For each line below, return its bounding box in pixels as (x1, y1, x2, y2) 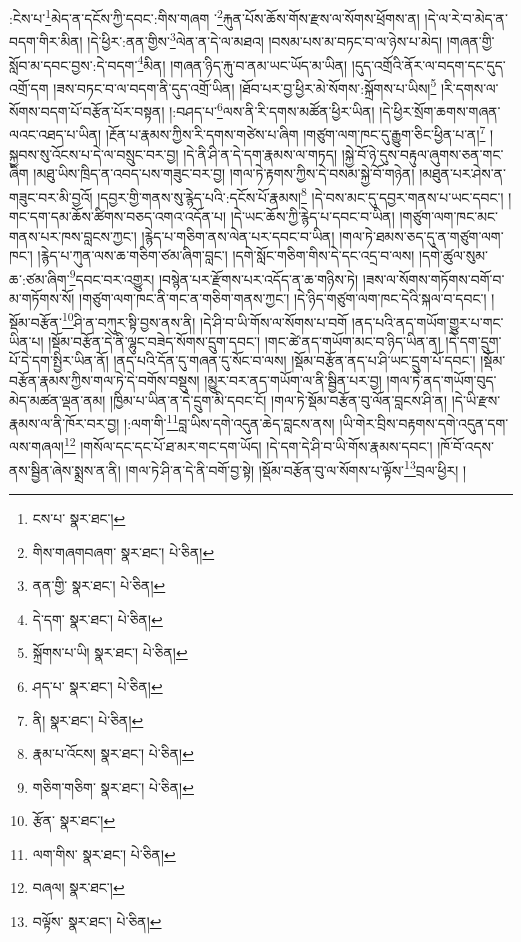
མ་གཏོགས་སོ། (9, 287, 75, 308)
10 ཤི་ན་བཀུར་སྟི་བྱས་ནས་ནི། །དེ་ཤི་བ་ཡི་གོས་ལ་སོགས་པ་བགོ (62, 308, 348, 332)
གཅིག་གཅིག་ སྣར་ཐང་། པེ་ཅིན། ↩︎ (32, 776, 194, 797)
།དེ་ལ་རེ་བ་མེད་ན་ (424, 7, 508, 28)
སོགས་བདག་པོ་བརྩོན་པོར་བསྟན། (9, 100, 165, 121)
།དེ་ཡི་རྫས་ (451, 389, 501, 410)
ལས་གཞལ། (9, 436, 64, 457)
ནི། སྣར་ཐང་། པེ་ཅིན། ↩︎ (32, 709, 144, 730)
